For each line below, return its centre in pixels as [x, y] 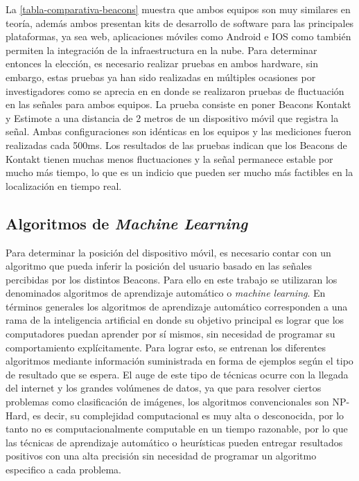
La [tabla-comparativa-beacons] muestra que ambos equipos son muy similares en [178, 9]
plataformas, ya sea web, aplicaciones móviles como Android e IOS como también [178, 36]
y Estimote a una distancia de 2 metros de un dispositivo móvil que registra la [172, 117]
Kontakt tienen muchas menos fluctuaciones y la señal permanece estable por [169, 158]
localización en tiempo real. [64, 185]
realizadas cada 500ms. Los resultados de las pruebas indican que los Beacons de [176, 145]
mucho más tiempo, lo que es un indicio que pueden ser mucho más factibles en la [179, 172]
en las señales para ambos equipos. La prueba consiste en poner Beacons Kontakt [178, 104]
